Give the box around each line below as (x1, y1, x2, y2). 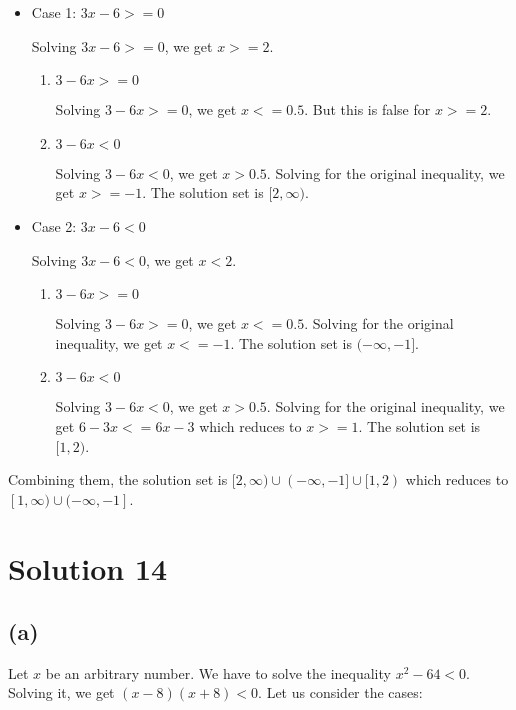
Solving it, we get (8, 682, 115, 703)
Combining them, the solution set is (8, 469, 228, 490)
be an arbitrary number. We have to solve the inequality (45, 662, 391, 683)
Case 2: (31, 215, 77, 236)
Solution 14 (8, 547, 168, 588)
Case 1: (31, 2, 77, 22)
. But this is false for (304, 99, 431, 120)
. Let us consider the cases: (258, 682, 423, 703)
